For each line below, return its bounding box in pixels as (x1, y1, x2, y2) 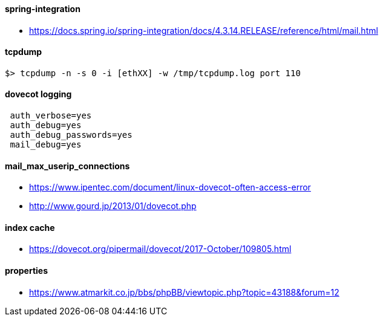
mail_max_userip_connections (5, 160, 130, 171)
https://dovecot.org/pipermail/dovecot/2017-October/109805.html (29, 244, 292, 255)
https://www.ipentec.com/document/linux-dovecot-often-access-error (29, 182, 311, 193)
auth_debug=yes (10, 120, 82, 131)
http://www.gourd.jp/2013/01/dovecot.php (29, 201, 197, 212)
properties (5, 265, 48, 276)
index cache (5, 222, 55, 233)
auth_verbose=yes (10, 111, 92, 121)
